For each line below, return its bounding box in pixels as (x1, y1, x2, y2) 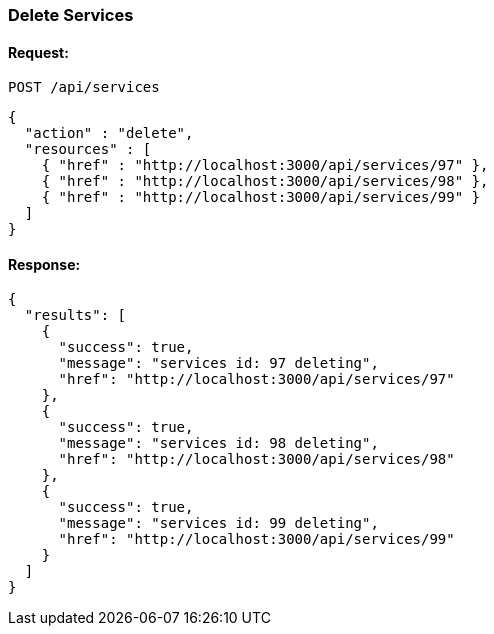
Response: (8, 255, 81, 273)
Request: (8, 43, 69, 61)
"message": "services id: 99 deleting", (58, 515, 379, 532)
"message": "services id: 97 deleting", (58, 355, 379, 372)
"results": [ (24, 307, 127, 324)
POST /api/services (8, 79, 160, 96)
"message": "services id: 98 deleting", (58, 435, 379, 452)
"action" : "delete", (24, 125, 194, 142)
